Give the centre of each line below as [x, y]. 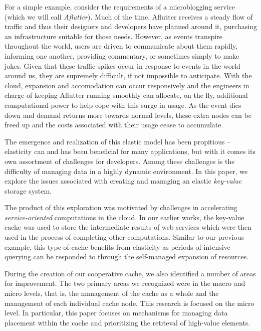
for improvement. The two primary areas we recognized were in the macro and [125, 283]
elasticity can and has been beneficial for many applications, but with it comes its [130, 151]
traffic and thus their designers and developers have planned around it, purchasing [131, 26]
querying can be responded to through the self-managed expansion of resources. [127, 257]
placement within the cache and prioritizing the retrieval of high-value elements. [127, 322]
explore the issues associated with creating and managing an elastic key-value [123, 181]
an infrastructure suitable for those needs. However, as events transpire [113, 36]
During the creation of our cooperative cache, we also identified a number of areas [130, 273]
